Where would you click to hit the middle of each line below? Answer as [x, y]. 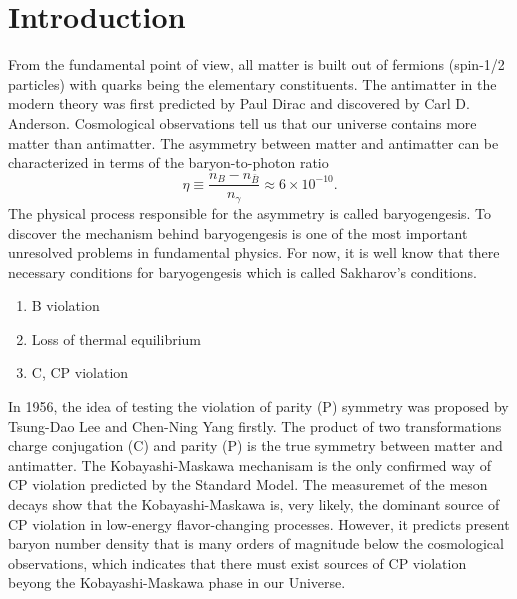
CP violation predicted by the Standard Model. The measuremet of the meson [248, 484]
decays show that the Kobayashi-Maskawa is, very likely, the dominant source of [254, 504]
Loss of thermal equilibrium [116, 338]
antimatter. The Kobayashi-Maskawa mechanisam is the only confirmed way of [249, 464]
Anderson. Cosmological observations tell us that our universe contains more [242, 122]
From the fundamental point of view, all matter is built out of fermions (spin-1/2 [256, 64]
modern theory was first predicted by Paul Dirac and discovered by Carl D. [239, 103]
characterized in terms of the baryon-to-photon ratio [168, 162]
